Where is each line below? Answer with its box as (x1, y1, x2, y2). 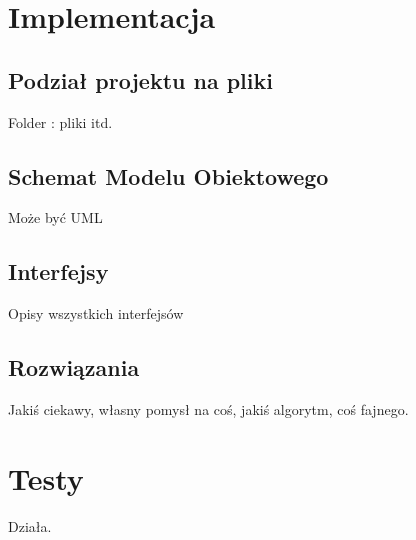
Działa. (8, 515, 52, 536)
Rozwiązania (8, 352, 140, 383)
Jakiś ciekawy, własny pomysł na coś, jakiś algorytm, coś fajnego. (8, 398, 409, 419)
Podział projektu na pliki (8, 64, 273, 95)
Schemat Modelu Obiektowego (8, 160, 329, 191)
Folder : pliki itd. (8, 111, 113, 132)
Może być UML (8, 207, 103, 228)
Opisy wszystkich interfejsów (8, 303, 184, 324)
